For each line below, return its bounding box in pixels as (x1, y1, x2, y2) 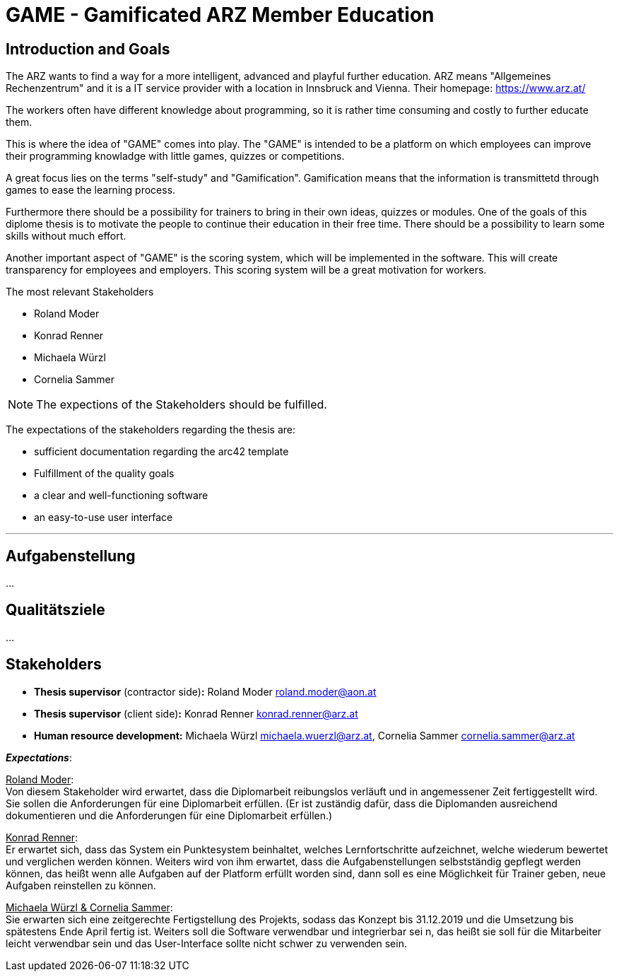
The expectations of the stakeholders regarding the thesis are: (6, 423, 296, 436)
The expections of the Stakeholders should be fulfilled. (36, 397, 327, 412)
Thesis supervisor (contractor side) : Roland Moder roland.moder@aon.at (34, 685, 377, 698)
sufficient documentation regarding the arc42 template (34, 445, 289, 458)
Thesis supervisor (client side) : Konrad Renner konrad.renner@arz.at (34, 707, 358, 720)
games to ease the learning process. (6, 184, 176, 197)
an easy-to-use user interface (34, 511, 173, 524)
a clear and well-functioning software (34, 489, 208, 502)
